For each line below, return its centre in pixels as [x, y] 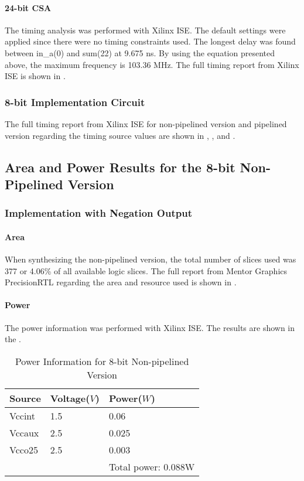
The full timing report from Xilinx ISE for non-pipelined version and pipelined [146, 123]
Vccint [23, 415]
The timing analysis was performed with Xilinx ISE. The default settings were [145, 30]
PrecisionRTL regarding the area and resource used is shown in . [121, 282]
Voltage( [70, 398]
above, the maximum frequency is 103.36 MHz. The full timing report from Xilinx [152, 64]
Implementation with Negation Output [98, 213]
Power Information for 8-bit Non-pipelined [102, 361]
